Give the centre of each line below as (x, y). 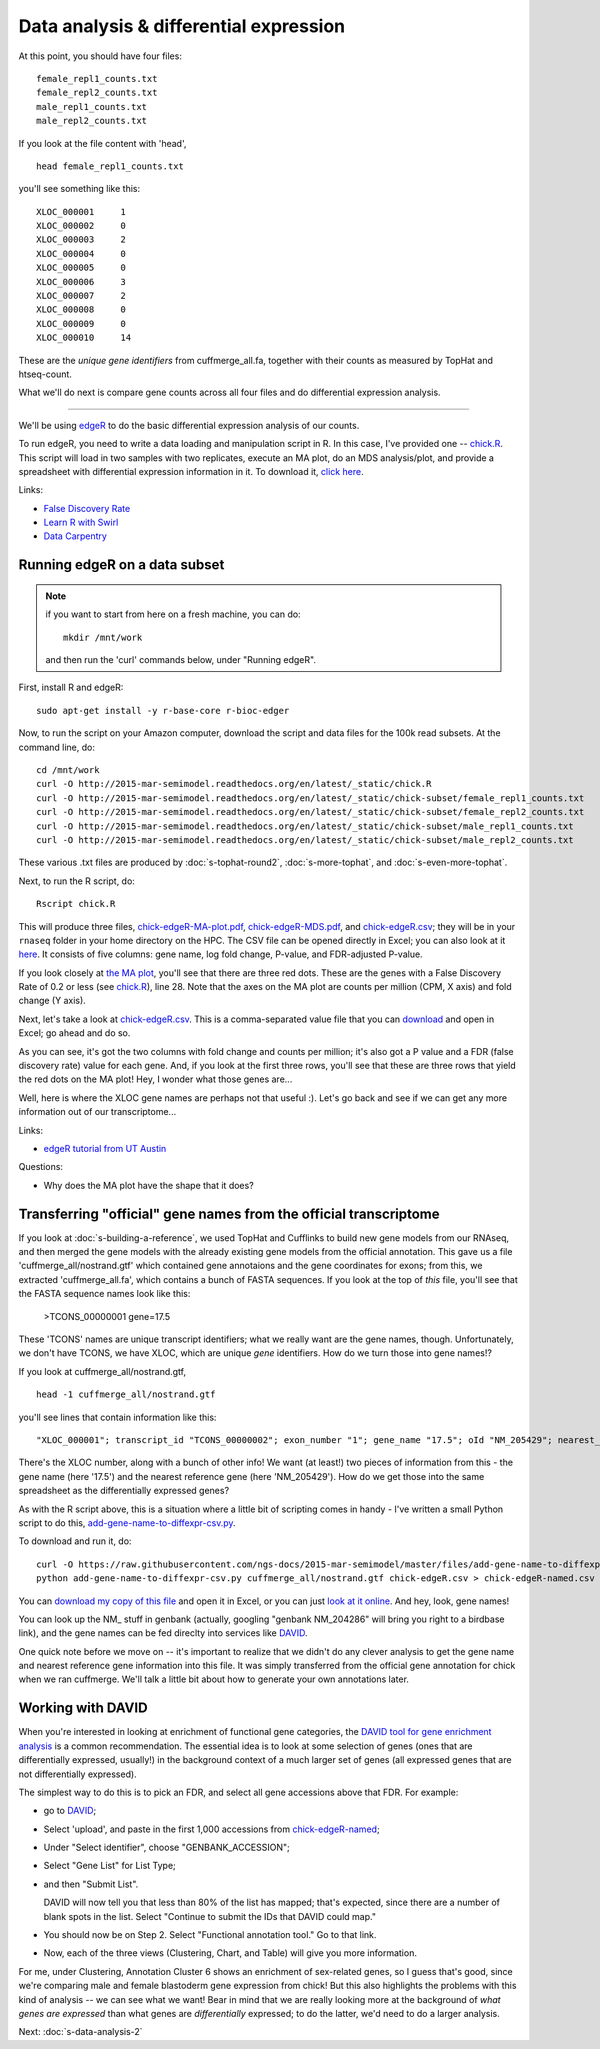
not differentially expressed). (77, 1774)
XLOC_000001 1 (81, 211)
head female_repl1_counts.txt (110, 166)
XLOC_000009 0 (81, 323)
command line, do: (56, 747)
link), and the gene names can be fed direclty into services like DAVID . (163, 1633)
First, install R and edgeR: (71, 687)
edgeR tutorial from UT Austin (105, 1148)
